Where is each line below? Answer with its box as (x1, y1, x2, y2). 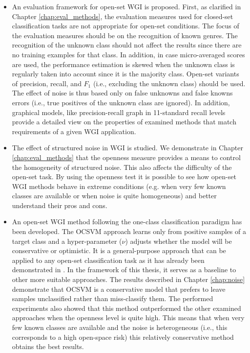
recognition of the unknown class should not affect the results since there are (12, 40, 242, 50)
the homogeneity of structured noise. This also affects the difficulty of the (12, 162, 232, 172)
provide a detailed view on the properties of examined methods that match (12, 117, 236, 127)
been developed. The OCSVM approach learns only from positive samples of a (12, 226, 246, 236)
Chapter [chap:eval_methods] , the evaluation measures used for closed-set (12, 11, 233, 21)
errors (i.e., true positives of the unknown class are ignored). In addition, (12, 97, 230, 107)
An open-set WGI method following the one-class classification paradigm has (12, 216, 242, 227)
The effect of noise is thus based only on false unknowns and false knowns (12, 88, 233, 98)
